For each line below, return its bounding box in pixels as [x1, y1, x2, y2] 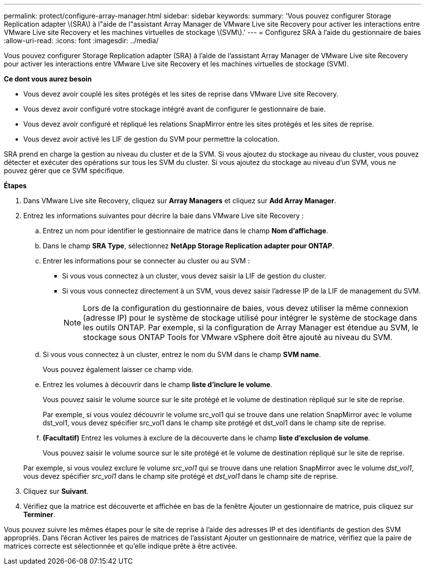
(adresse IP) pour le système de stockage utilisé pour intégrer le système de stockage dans [83, 313, 417, 323]
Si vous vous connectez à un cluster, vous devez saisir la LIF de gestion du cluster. [62, 272, 327, 280]
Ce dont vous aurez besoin [4, 75, 92, 83]
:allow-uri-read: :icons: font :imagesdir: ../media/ [4, 36, 159, 45]
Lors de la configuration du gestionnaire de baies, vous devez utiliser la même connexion [83, 303, 409, 313]
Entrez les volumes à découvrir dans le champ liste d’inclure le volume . [43, 380, 273, 389]
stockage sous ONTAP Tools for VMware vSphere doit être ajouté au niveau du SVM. [83, 332, 392, 342]
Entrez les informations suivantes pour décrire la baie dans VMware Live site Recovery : [23, 211, 304, 220]
